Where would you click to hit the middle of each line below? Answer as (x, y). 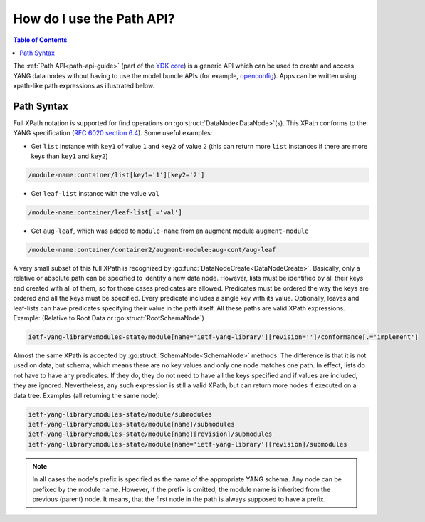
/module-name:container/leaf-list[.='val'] (105, 213)
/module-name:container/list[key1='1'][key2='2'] (116, 175)
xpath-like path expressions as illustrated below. (84, 86)
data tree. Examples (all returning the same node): (86, 395)
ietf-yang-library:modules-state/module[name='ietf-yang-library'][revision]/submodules (188, 444)
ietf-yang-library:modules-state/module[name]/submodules (131, 424)
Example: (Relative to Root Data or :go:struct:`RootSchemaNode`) (109, 318)
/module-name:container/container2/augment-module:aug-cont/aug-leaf (152, 250)
